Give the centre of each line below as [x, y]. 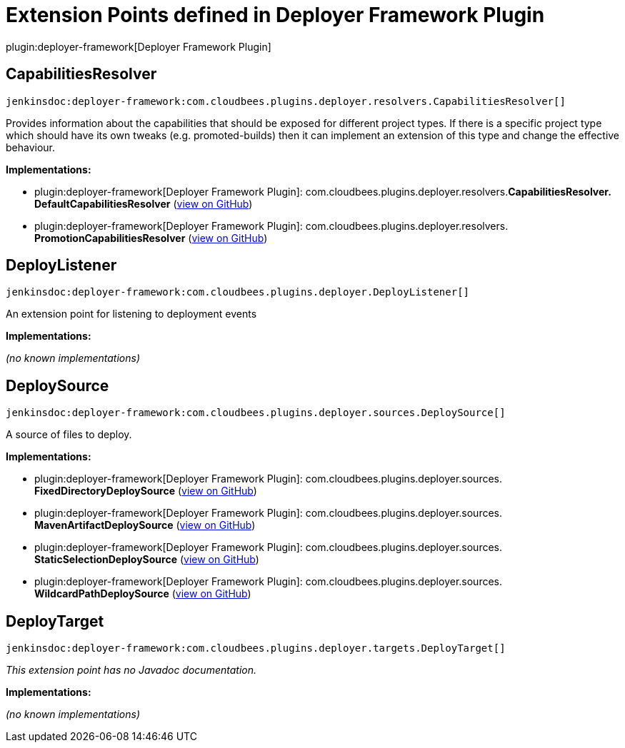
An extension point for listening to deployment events [131, 314]
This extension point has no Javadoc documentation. [131, 670]
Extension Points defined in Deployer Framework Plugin [275, 15]
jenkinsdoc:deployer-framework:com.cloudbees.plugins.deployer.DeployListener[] [238, 292]
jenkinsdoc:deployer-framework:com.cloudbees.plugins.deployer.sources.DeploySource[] [256, 413]
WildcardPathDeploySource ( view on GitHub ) [143, 594]
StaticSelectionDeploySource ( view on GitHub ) [147, 560]
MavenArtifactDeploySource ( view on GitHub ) [145, 525]
